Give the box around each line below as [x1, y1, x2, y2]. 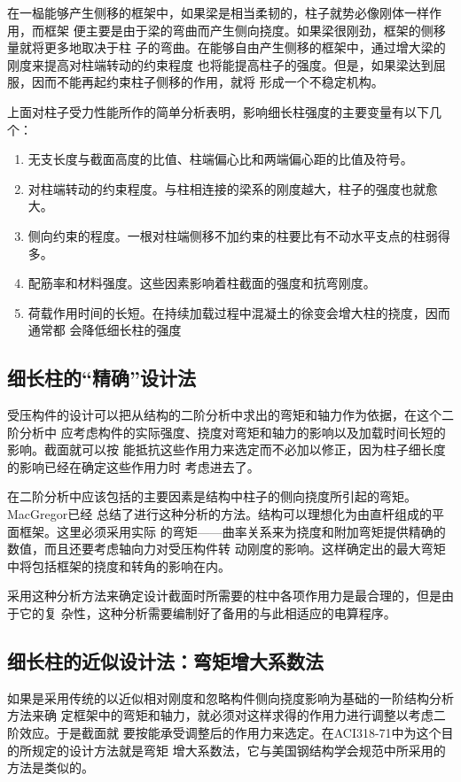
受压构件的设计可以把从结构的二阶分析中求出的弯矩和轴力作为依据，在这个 [7, 406, 441, 424]
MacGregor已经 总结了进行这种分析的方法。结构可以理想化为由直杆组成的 [7, 505, 432, 523]
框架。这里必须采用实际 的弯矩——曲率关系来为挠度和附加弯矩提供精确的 [19, 522, 446, 540]
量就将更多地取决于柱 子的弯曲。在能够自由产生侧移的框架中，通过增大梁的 [7, 38, 446, 57]
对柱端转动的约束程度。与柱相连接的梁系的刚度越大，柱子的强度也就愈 [27, 179, 438, 197]
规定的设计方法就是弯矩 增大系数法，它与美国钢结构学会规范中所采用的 [31, 740, 446, 759]
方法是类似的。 [7, 758, 94, 777]
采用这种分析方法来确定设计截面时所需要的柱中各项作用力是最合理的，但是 [7, 586, 441, 605]
